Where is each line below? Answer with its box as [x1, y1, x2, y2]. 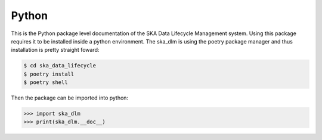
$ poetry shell [23, 79, 68, 86]
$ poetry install [23, 70, 75, 77]
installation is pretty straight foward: [11, 46, 100, 54]
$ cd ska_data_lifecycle [23, 63, 97, 69]
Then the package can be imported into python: [11, 94, 128, 101]
